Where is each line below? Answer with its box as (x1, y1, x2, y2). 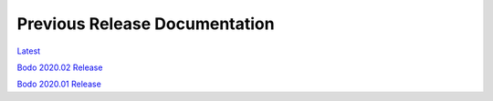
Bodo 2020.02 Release (16, 62, 103, 73)
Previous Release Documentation (16, 14, 275, 34)
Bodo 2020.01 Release (16, 78, 102, 90)
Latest (16, 45, 41, 56)
